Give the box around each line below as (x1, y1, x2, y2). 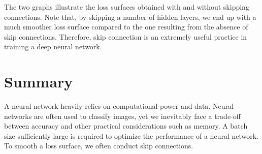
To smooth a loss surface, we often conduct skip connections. (4, 140, 193, 151)
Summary (4, 71, 73, 92)
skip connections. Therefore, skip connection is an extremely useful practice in (4, 31, 247, 42)
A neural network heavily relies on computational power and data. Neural (4, 101, 234, 111)
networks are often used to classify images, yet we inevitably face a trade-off (4, 110, 241, 121)
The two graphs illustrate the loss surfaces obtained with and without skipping (4, 2, 249, 12)
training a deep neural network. (4, 41, 102, 52)
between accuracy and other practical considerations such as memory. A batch (4, 120, 248, 131)
